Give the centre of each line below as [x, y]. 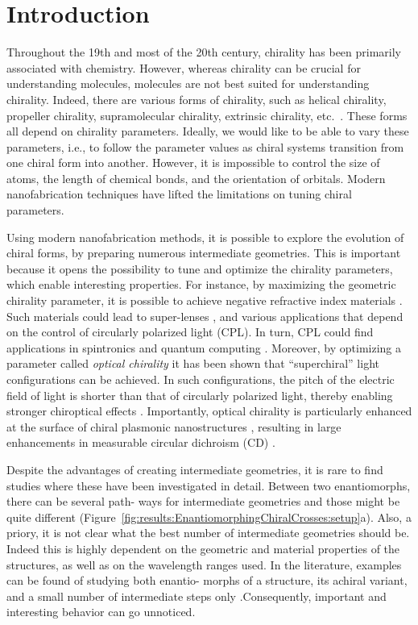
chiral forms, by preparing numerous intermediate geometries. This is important [204, 253]
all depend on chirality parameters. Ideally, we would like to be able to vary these [208, 131]
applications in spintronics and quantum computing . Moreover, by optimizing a [204, 347]
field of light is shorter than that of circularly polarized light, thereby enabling [200, 395]
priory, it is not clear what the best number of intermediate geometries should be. [208, 533]
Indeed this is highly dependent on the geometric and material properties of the [203, 548]
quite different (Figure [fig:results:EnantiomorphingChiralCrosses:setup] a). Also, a [209, 517]
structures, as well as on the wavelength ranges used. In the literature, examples [204, 564]
